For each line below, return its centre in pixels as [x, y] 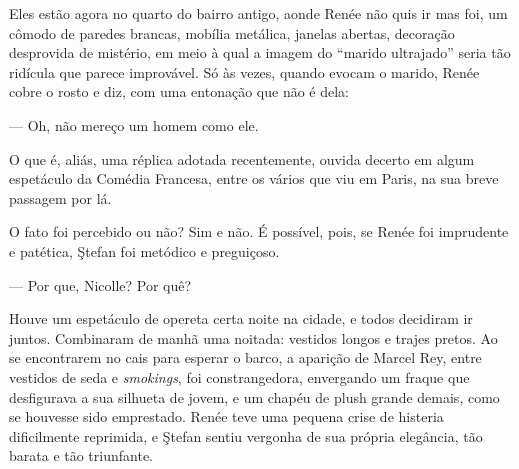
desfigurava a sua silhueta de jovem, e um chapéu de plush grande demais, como [254, 396]
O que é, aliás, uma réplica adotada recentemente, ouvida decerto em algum [242, 158]
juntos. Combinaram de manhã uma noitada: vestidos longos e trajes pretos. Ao [253, 337]
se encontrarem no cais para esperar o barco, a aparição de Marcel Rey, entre [245, 357]
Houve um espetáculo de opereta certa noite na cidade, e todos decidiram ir [241, 318]
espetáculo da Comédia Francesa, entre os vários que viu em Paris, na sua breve [254, 178]
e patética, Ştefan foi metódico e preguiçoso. [144, 250]
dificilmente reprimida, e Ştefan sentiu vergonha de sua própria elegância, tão [246, 435]
